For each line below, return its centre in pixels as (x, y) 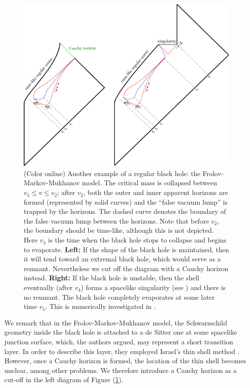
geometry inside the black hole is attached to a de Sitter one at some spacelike (121, 332)
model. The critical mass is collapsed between (149, 183)
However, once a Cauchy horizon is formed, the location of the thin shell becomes (125, 361)
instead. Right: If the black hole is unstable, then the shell (112, 278)
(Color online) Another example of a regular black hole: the (112, 173)
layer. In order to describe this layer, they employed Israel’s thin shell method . (122, 351)
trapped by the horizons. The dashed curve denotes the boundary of (125, 211)
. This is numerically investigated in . (101, 306)
